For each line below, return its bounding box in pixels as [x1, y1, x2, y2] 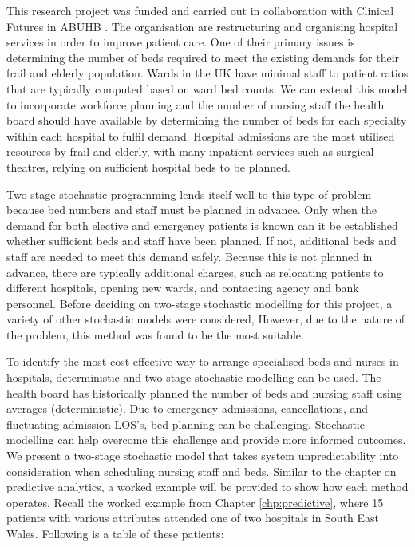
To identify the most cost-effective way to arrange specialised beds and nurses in [6, 353, 399, 370]
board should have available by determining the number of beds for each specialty [6, 112, 407, 129]
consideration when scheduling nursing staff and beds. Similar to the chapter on [6, 462, 397, 479]
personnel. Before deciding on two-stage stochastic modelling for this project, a [6, 295, 393, 311]
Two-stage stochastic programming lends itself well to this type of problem [6, 185, 372, 202]
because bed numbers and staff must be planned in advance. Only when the [6, 201, 377, 218]
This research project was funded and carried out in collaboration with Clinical [6, 2, 394, 18]
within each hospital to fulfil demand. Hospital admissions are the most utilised [6, 127, 395, 144]
